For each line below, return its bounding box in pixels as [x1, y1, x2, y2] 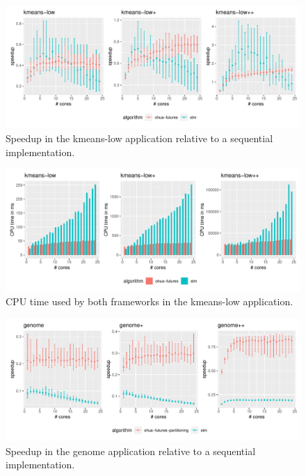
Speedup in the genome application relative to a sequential [6, 443, 256, 458]
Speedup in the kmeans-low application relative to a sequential [6, 130, 273, 145]
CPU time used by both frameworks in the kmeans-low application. [6, 294, 293, 309]
